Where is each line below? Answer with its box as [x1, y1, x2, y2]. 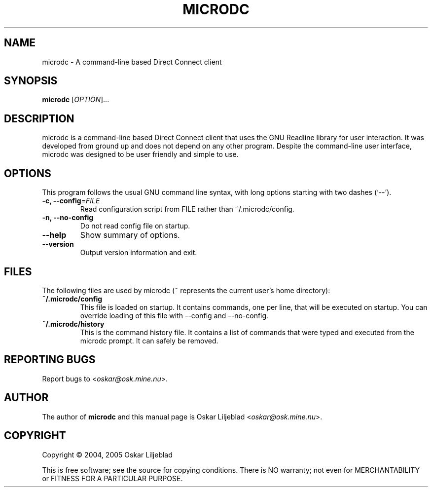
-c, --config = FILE [42, 196, 100, 205]
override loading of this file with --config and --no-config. [80, 311, 269, 320]
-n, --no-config [42, 213, 94, 222]
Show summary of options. [80, 230, 180, 240]
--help [42, 230, 67, 240]
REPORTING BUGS [4, 353, 96, 366]
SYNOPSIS [4, 75, 58, 87]
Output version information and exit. [80, 248, 197, 257]
